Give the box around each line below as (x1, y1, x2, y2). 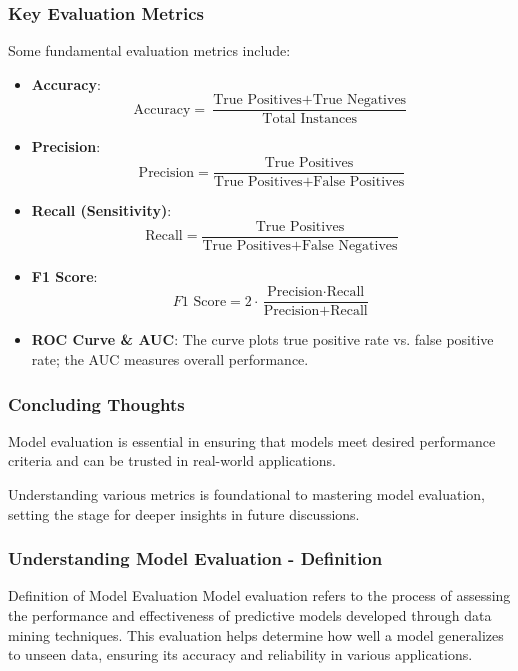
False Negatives (301, 238, 398, 253)
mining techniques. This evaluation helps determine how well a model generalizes (8, 624, 504, 645)
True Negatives (312, 93, 407, 108)
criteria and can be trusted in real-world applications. (8, 450, 336, 471)
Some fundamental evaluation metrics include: (8, 40, 291, 61)
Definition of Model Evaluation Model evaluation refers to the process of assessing (8, 585, 511, 606)
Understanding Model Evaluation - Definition (8, 546, 383, 571)
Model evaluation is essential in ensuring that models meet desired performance (8, 430, 496, 451)
